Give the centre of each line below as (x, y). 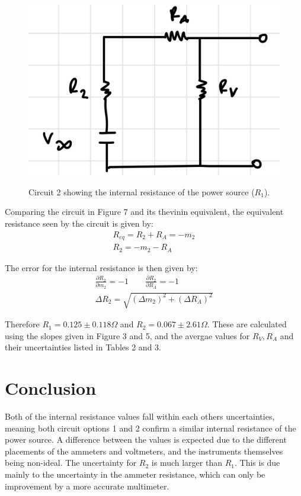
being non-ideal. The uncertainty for (71, 463)
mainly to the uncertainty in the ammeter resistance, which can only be (135, 474)
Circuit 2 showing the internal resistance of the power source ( (142, 191)
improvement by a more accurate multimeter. (87, 486)
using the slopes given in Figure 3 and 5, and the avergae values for (127, 335)
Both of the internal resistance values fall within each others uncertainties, (140, 416)
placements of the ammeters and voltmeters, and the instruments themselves (144, 451)
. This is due (257, 463)
